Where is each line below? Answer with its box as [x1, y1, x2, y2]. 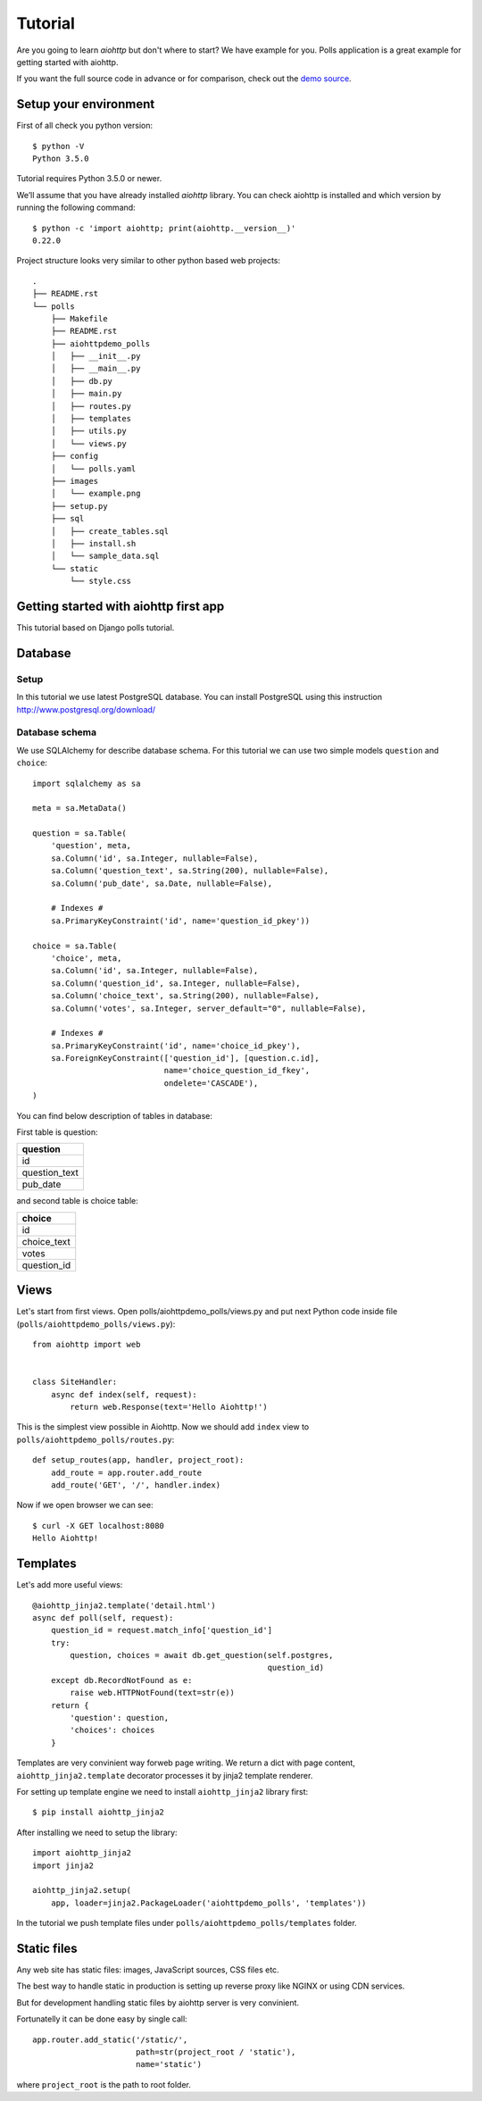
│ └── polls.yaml [50, 463, 137, 473]
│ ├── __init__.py [50, 351, 141, 362]
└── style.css [70, 576, 132, 587]
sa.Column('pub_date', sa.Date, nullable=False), [50, 878, 272, 888]
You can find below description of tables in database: [16, 1110, 213, 1121]
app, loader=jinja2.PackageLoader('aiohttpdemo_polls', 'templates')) [50, 1897, 367, 1908]
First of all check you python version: [16, 121, 154, 131]
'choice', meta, [50, 953, 122, 963]
